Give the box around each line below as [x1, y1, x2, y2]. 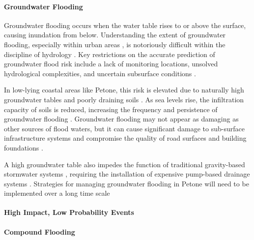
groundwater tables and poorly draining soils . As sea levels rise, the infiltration [4, 94, 244, 104]
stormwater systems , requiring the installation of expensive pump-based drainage [4, 169, 250, 179]
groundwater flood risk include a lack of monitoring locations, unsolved [4, 59, 218, 69]
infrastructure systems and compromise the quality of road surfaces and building [4, 133, 247, 143]
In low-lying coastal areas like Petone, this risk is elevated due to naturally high [4, 85, 244, 95]
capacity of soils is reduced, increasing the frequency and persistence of [4, 104, 218, 114]
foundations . [4, 142, 43, 152]
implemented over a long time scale [4, 188, 110, 198]
